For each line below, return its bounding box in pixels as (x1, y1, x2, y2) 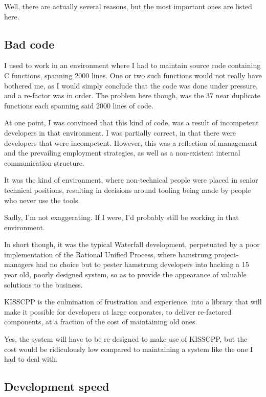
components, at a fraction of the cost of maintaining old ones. (4, 316, 197, 327)
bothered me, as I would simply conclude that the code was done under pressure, (4, 80, 258, 91)
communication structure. (4, 157, 84, 168)
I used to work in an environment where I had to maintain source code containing (4, 60, 261, 71)
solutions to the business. (4, 279, 83, 290)
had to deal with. (4, 354, 58, 364)
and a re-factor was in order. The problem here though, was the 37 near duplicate (4, 90, 260, 101)
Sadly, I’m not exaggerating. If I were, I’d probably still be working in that (4, 212, 239, 223)
